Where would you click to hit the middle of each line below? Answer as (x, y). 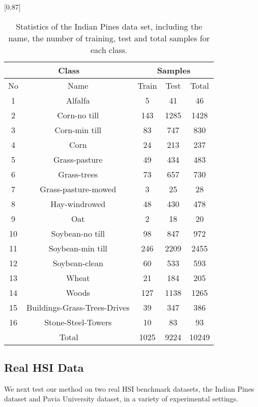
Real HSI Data (44, 367)
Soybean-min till (78, 248)
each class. (109, 49)
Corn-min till (78, 130)
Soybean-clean (78, 263)
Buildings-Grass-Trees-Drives (78, 307)
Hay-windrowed (78, 203)
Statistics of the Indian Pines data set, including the (109, 26)
